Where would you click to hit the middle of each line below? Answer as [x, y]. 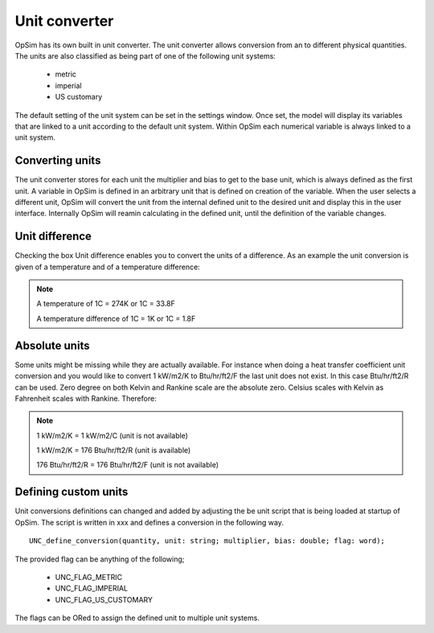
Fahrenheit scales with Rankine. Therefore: [86, 398]
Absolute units [52, 345]
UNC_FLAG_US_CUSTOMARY [104, 599]
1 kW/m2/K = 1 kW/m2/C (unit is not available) [113, 435]
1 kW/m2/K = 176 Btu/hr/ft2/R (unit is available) [114, 451]
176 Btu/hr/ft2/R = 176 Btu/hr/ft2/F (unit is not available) [128, 465]
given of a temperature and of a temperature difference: [107, 267]
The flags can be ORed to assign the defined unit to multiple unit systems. [137, 618]
